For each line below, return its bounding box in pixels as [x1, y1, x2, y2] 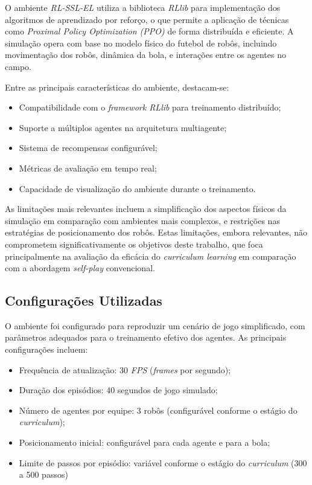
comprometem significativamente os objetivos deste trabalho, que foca [5, 237, 263, 250]
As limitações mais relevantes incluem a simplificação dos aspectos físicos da [5, 202, 287, 215]
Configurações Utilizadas [5, 291, 162, 310]
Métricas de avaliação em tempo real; [19, 161, 157, 174]
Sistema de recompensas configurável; [19, 141, 158, 154]
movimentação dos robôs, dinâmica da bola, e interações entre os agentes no [5, 48, 286, 61]
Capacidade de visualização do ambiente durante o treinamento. [19, 182, 256, 194]
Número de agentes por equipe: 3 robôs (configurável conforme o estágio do [19, 403, 298, 416]
